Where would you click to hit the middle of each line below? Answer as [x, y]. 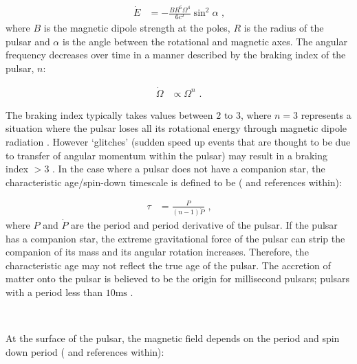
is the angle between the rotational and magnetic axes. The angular [205, 41]
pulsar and [28, 41]
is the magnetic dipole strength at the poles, [137, 28]
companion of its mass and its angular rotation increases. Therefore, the [157, 252]
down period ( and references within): [85, 351]
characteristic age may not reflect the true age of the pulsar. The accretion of [168, 265]
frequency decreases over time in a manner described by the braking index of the [176, 55]
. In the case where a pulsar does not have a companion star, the [189, 169]
